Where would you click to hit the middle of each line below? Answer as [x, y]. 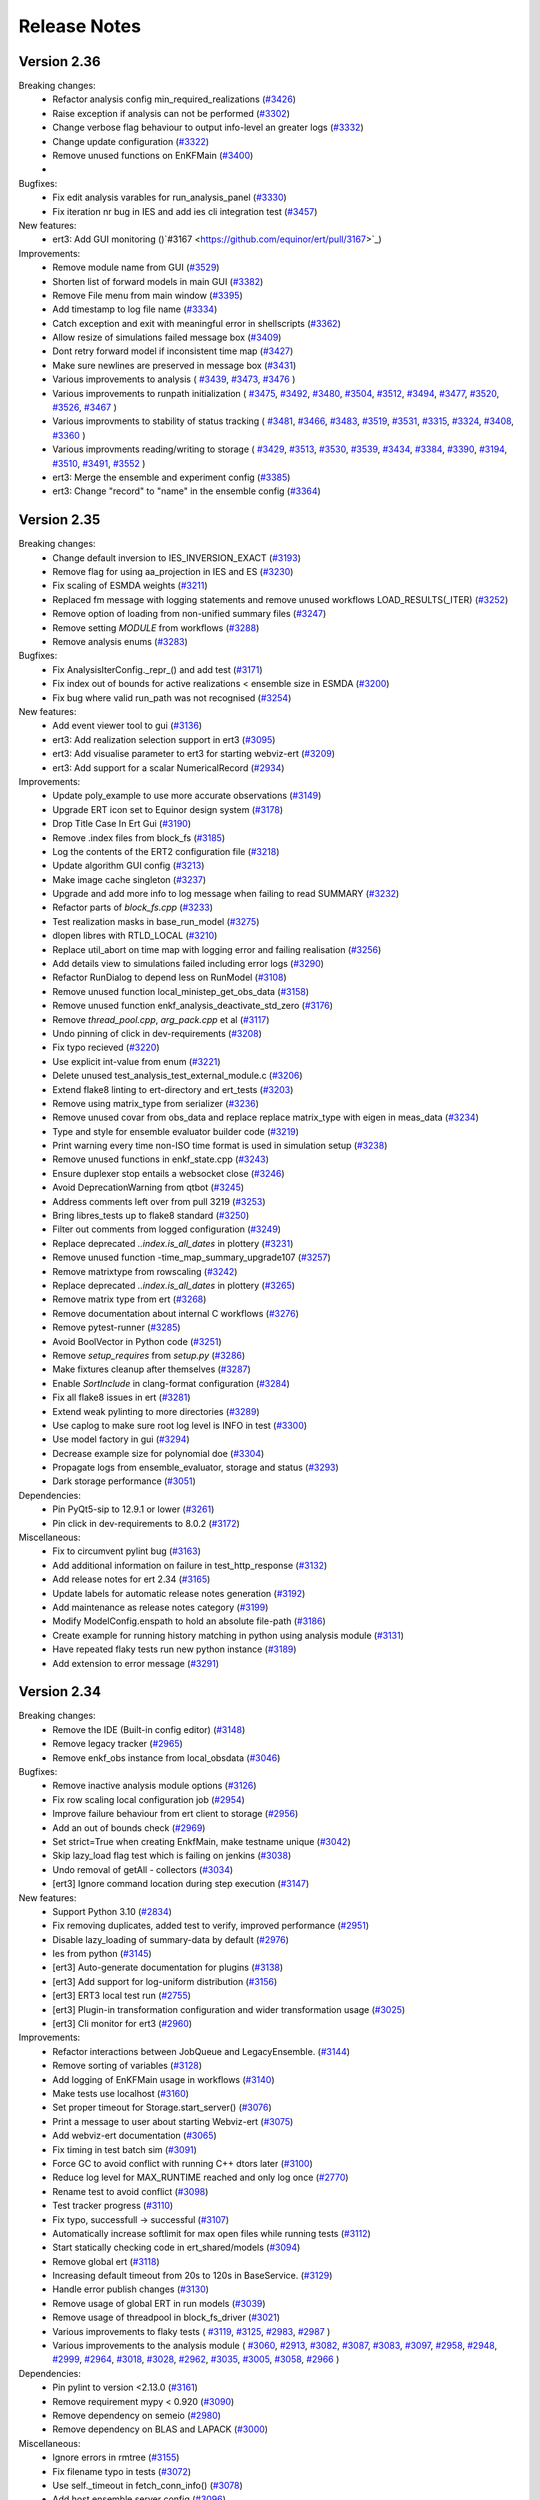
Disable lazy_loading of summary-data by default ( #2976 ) [171, 1939]
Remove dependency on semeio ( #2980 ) [137, 2415]
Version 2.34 [60, 1691]
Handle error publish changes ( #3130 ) [131, 2289]
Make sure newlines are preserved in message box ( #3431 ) [174, 365]
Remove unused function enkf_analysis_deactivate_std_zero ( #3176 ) [193, 1006]
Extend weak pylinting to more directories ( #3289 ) [156, 1411]
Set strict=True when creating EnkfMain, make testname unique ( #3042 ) [201, 1841]
